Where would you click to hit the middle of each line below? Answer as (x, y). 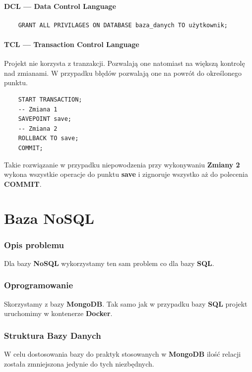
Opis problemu (34, 244)
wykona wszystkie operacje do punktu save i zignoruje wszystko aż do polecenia (126, 174)
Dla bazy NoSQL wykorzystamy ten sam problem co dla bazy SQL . (109, 263)
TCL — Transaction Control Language (72, 44)
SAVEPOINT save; (45, 119)
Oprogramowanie (39, 285)
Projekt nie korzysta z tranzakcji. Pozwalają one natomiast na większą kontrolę (125, 63)
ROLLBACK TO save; (48, 138)
